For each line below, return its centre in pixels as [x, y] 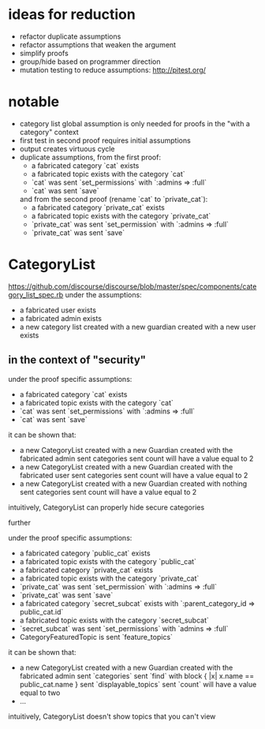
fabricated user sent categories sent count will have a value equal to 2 [134, 475]
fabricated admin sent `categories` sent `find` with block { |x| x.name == [137, 675]
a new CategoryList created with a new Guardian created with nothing [133, 484]
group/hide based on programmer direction [90, 62]
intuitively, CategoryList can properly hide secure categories [106, 507]
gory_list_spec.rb [36, 294]
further [20, 522]
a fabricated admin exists [61, 318]
